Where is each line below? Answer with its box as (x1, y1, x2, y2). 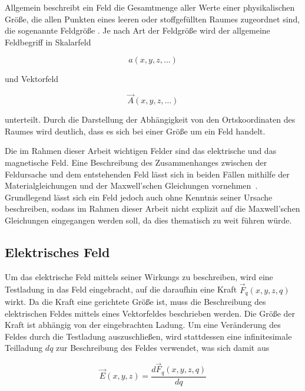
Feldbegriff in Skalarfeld (5, 35, 91, 48)
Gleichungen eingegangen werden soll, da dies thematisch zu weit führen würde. (5, 213, 292, 226)
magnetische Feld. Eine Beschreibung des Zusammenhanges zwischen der (5, 156, 267, 168)
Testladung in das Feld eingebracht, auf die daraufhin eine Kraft (5, 283, 237, 295)
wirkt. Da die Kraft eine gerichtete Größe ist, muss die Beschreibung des (5, 295, 266, 307)
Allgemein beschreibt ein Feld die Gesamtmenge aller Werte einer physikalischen (5, 1, 295, 13)
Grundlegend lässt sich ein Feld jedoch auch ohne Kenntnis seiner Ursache (5, 190, 273, 203)
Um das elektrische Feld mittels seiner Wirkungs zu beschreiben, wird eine (5, 270, 273, 282)
